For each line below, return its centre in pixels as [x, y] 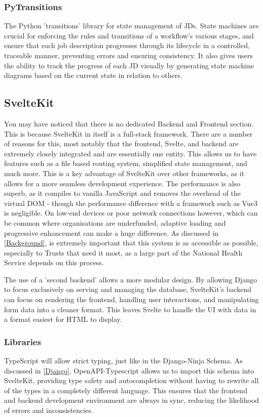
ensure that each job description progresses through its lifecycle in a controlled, [127, 45]
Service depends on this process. [54, 262]
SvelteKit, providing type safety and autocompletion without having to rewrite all [131, 380]
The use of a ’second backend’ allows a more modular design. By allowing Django [130, 279]
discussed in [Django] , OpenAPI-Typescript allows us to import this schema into [129, 370]
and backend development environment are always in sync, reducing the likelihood [132, 400]
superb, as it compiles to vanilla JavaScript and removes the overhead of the [122, 193]
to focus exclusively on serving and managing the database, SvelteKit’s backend [128, 289]
